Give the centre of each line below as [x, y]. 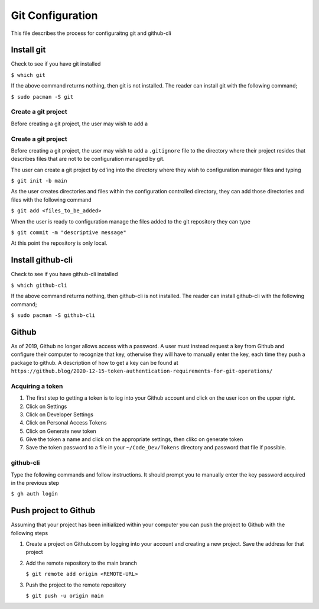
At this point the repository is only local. [59, 243]
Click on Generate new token [61, 431]
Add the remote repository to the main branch [81, 563]
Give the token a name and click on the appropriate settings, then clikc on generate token [134, 439]
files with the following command [51, 200]
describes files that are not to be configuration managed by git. [88, 159]
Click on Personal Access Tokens [66, 423]
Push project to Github [53, 511]
